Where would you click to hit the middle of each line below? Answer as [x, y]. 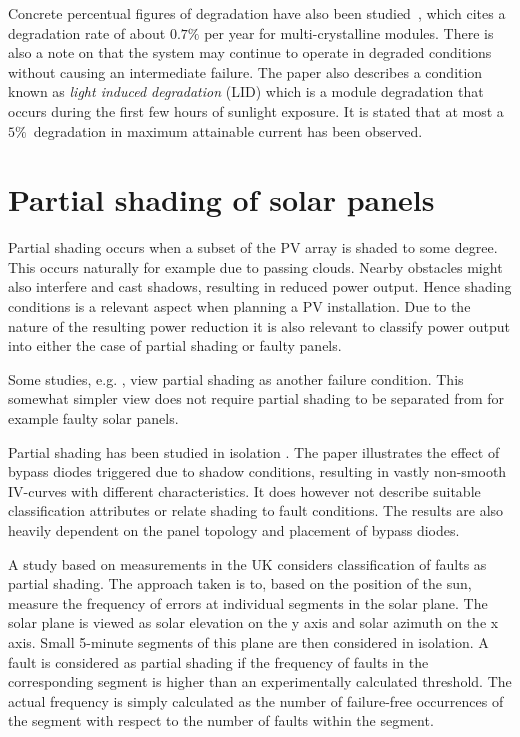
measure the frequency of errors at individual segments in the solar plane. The [248, 602]
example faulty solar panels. [93, 418]
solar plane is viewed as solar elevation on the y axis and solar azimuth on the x [253, 622]
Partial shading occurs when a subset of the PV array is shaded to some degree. [253, 247]
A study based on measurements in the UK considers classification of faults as [247, 563]
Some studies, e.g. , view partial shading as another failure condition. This [236, 378]
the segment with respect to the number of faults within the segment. [221, 720]
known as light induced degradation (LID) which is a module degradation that [246, 91]
